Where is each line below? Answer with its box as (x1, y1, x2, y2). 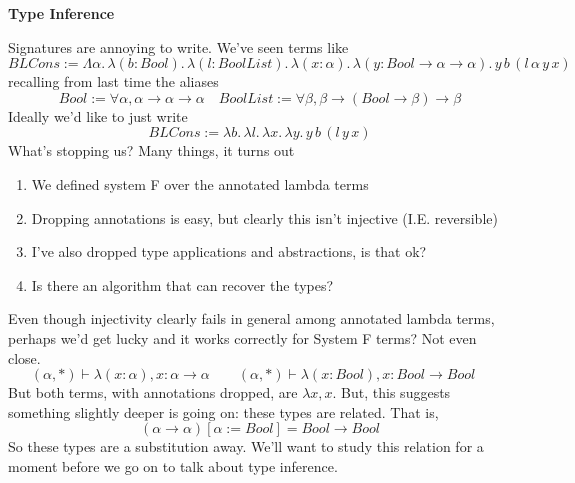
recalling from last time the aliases (8, 71, 219, 92)
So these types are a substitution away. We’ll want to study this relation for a (8, 436, 484, 457)
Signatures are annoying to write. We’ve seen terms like (8, 36, 349, 57)
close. (8, 347, 41, 368)
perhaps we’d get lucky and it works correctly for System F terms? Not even (8, 327, 477, 348)
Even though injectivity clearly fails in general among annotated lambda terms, (8, 308, 495, 329)
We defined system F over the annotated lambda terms (31, 173, 369, 194)
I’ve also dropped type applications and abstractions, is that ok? (31, 241, 427, 262)
